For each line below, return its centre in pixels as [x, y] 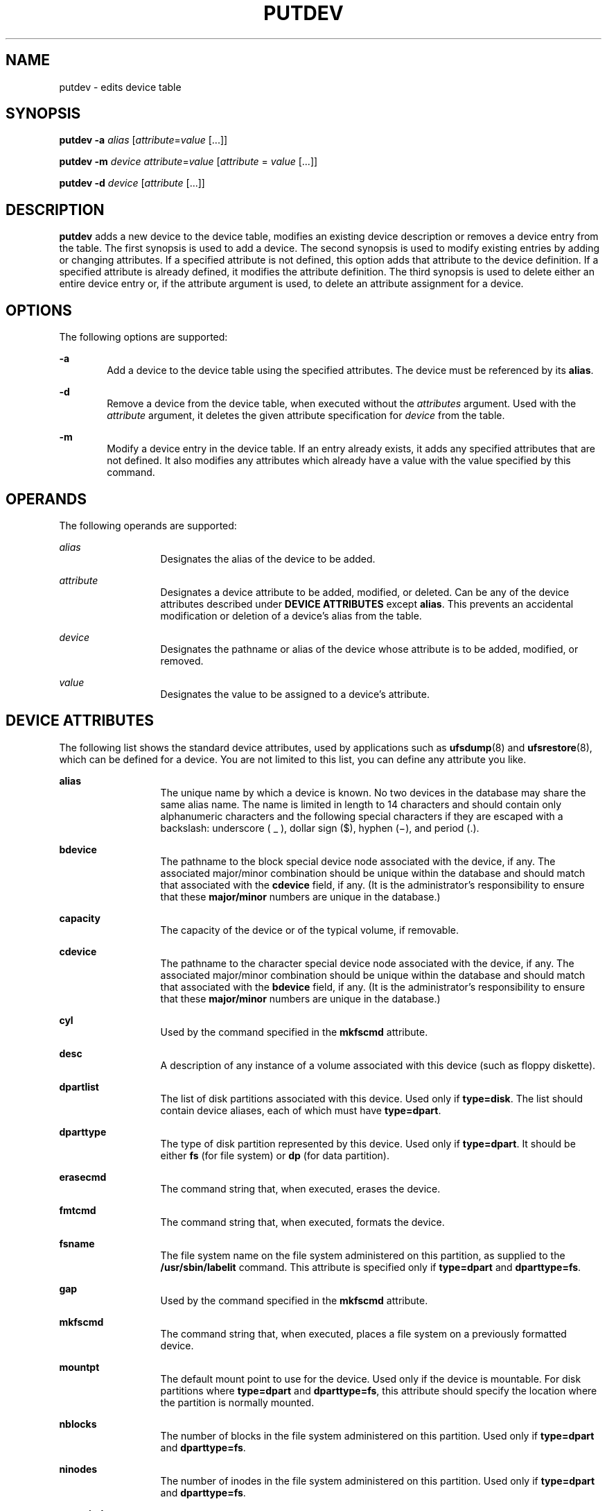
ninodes [78, 1469]
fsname [77, 1243]
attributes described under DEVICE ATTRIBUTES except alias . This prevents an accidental [367, 604]
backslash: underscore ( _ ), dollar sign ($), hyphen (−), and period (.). [320, 828]
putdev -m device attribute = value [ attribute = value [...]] [188, 162]
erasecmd [83, 1177]
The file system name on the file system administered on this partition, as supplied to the [363, 1255]
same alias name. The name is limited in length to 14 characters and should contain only [361, 804]
